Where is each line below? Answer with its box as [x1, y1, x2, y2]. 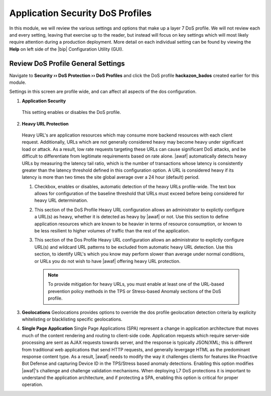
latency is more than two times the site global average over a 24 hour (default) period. [22, 174, 200, 180]
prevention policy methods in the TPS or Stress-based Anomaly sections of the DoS [48, 288, 221, 294]
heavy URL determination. [34, 197, 88, 203]
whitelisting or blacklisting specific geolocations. [22, 316, 122, 322]
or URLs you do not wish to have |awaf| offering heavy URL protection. [34, 258, 181, 264]
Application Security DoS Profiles [9, 8, 152, 19]
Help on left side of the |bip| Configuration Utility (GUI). [9, 46, 124, 52]
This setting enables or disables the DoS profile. [22, 109, 121, 115]
